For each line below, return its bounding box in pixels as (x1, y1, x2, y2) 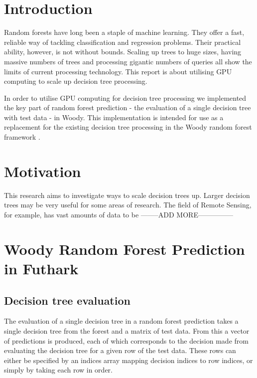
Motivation (4, 161, 81, 181)
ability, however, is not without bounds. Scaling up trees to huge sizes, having (4, 46, 242, 57)
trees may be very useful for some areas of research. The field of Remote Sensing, (4, 199, 252, 210)
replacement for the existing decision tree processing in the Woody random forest (4, 122, 252, 132)
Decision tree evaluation (4, 292, 130, 308)
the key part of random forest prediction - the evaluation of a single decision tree (4, 102, 251, 113)
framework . (4, 132, 40, 142)
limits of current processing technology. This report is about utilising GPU (4, 66, 232, 76)
